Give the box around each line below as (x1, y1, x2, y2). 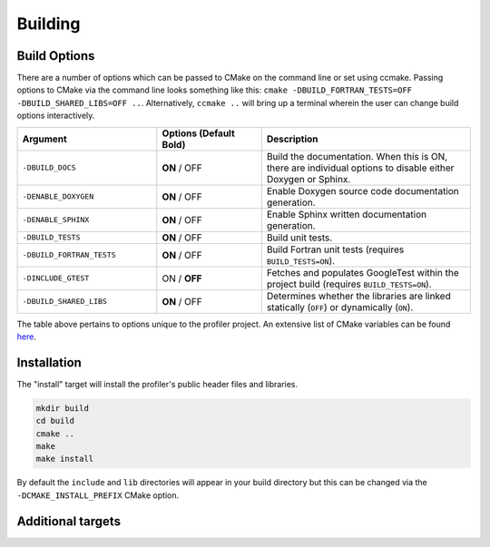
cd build (35, 415, 75, 426)
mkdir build (35, 403, 90, 413)
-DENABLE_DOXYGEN (22, 191, 94, 201)
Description (266, 132, 318, 145)
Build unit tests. (266, 231, 333, 244)
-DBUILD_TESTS (22, 232, 81, 242)
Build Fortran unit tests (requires (266, 243, 405, 256)
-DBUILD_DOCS (22, 163, 76, 172)
